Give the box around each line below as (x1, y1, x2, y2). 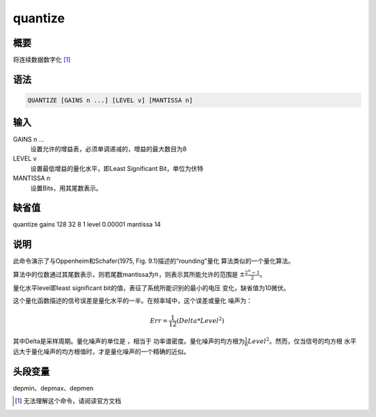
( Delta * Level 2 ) (176, 316, 225, 324)
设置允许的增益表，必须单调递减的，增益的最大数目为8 (30, 144, 187, 153)
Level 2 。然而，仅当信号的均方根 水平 (247, 336, 357, 345)
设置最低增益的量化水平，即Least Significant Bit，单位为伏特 (30, 164, 204, 172)
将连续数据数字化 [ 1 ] (13, 56, 71, 64)
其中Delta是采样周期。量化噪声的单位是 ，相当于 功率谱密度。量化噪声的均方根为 (13, 337, 245, 345)
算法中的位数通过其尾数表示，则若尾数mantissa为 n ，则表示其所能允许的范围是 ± (13, 270, 245, 278)
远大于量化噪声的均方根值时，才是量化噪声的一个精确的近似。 (13, 347, 190, 356)
